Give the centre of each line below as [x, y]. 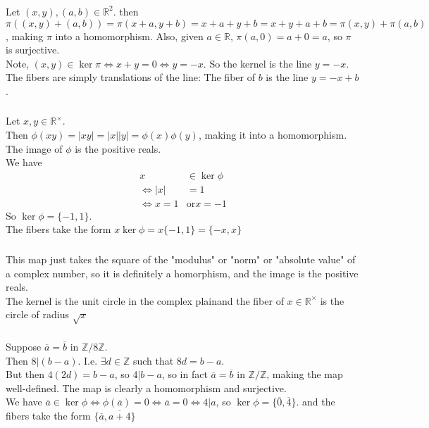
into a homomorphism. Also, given [129, 36]
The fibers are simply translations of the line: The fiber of [130, 77]
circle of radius [37, 314]
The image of [34, 148]
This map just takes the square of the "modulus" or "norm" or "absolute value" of [181, 259]
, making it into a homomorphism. [273, 134]
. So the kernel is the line [257, 63]
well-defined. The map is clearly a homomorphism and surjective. [146, 388]
